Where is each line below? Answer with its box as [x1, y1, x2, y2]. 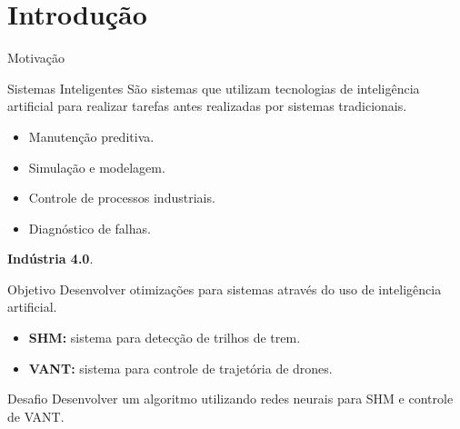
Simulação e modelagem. [28, 157, 165, 176]
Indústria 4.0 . [7, 249, 94, 268]
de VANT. [7, 406, 65, 425]
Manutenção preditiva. [28, 126, 155, 145]
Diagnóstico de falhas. [28, 218, 151, 237]
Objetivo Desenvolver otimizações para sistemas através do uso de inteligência [7, 279, 442, 298]
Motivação [7, 48, 65, 67]
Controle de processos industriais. [28, 188, 215, 207]
